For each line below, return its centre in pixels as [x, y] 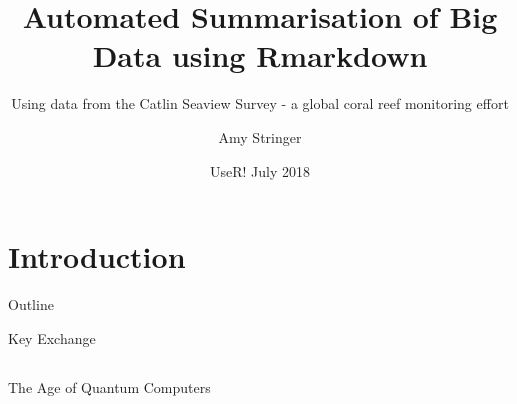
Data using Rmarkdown [260, 55]
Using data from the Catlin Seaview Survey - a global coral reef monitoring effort [260, 103]
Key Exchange [52, 337]
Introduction [97, 256]
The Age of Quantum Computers [109, 386]
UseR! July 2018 [259, 170]
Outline [31, 304]
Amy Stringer [260, 136]
